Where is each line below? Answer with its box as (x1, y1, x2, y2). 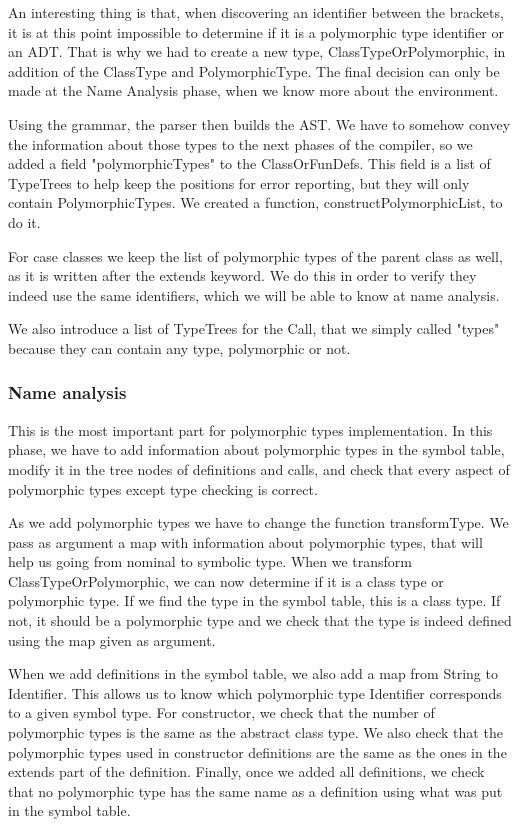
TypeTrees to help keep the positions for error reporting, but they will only (8, 172, 470, 193)
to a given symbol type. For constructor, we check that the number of (8, 702, 435, 723)
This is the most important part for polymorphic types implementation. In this (8, 419, 493, 440)
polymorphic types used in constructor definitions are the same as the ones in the (8, 741, 507, 762)
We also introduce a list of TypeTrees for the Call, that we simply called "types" (8, 318, 500, 339)
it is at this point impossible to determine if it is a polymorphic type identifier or (8, 21, 505, 42)
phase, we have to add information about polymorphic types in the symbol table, (8, 439, 505, 460)
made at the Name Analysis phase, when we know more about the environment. (8, 80, 499, 101)
